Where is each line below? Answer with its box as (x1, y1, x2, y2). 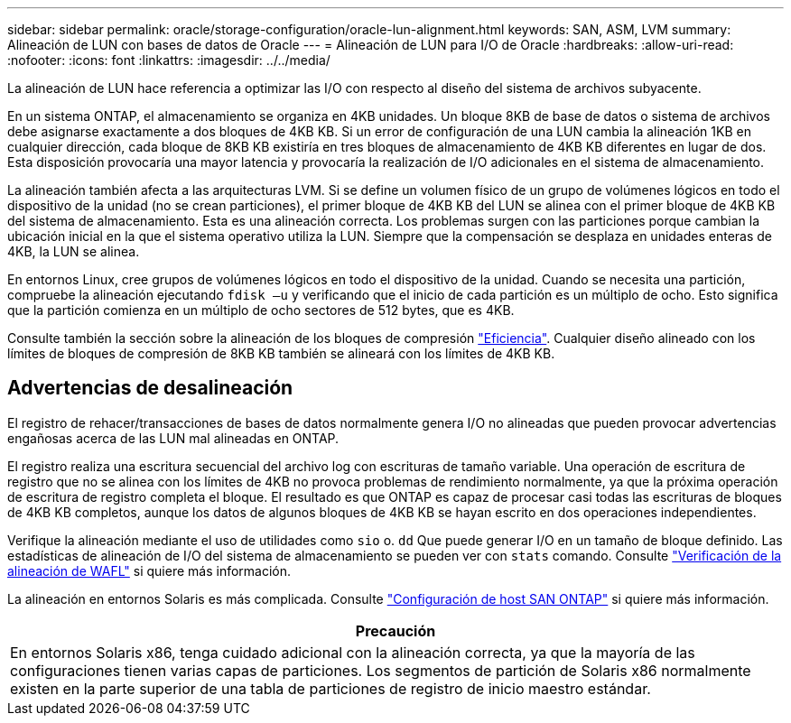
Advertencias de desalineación (7, 376, 293, 400)
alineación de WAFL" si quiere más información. (7, 562, 292, 579)
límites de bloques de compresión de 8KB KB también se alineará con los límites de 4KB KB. (7, 346, 555, 361)
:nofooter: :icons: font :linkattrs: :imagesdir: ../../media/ (7, 52, 330, 68)
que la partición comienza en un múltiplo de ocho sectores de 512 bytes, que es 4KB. (7, 302, 515, 318)
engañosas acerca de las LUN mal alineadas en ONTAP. (7, 430, 340, 446)
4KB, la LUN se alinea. (7, 244, 140, 259)
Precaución (355, 621, 436, 640)
